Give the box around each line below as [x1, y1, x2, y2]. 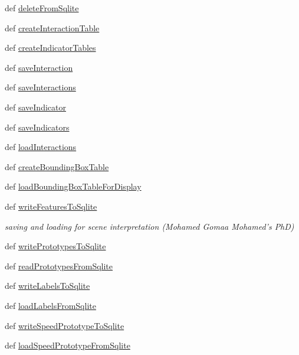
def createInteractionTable [5, 21, 100, 34]
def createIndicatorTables [5, 41, 96, 54]
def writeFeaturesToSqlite [5, 200, 97, 212]
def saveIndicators [5, 120, 70, 133]
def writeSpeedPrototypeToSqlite [5, 319, 124, 331]
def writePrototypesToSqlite [5, 240, 106, 252]
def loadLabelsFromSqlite [5, 299, 96, 311]
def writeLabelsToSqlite [5, 279, 90, 292]
